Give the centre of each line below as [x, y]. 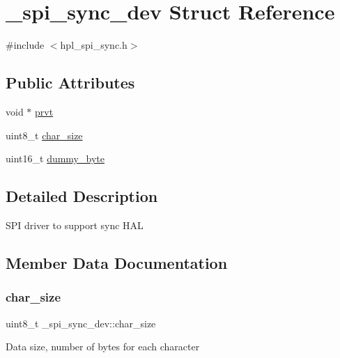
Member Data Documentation [117, 262]
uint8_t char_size [44, 135]
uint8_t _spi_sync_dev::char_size [81, 323]
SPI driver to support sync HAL [75, 225]
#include [25, 45]
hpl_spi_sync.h [94, 45]
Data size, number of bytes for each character [103, 347]
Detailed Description [82, 196]
